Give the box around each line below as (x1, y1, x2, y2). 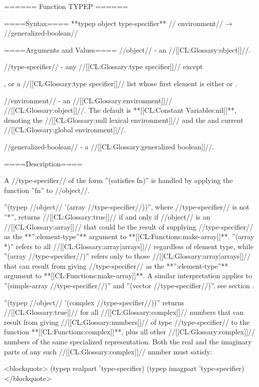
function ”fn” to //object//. (4, 184, 90, 195)
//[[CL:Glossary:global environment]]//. (4, 124, 126, 135)
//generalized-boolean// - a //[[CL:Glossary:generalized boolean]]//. (4, 141, 214, 151)
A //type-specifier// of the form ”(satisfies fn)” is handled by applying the (4, 175, 233, 185)
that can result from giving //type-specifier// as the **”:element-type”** (4, 260, 228, 271)
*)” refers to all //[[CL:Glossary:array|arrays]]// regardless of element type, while (4, 241, 253, 251)
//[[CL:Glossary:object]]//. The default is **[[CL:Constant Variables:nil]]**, (4, 105, 236, 115)
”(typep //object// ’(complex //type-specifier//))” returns (4, 297, 184, 307)
